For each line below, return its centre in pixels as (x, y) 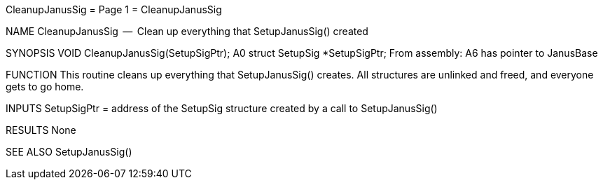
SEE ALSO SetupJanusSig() (69, 152)
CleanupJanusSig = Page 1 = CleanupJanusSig (114, 9)
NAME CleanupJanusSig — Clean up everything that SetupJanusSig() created (187, 31)
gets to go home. (45, 87)
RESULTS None (41, 130)
